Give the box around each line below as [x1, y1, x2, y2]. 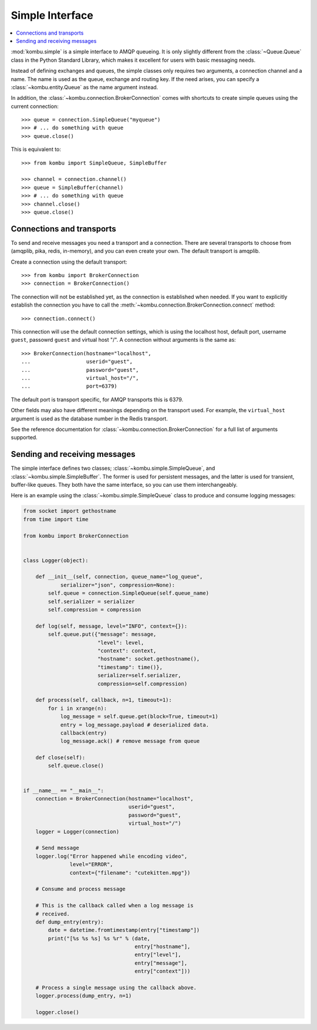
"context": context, [97, 648, 157, 654]
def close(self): [35, 755, 86, 761]
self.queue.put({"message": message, [48, 631, 157, 638]
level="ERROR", [69, 861, 114, 868]
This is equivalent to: [11, 146, 62, 153]
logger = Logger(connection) [35, 828, 120, 835]
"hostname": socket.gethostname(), [97, 655, 200, 662]
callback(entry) [60, 729, 107, 736]
